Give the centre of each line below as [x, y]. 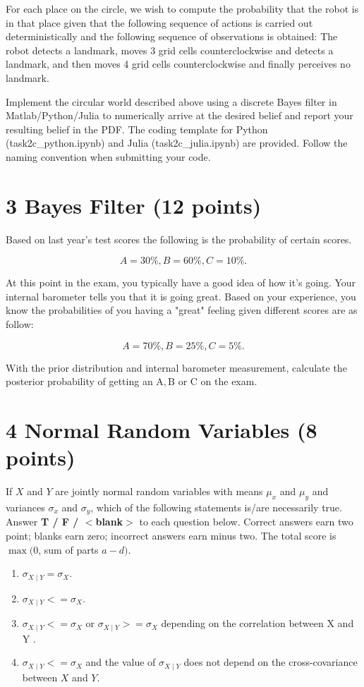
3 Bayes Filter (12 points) [134, 205]
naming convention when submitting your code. [108, 156]
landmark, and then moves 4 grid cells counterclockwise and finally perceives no [178, 64]
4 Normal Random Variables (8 [162, 430]
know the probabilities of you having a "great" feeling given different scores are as [182, 310]
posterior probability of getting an [79, 381]
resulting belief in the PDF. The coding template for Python [137, 129]
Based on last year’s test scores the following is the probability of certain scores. [179, 239]
